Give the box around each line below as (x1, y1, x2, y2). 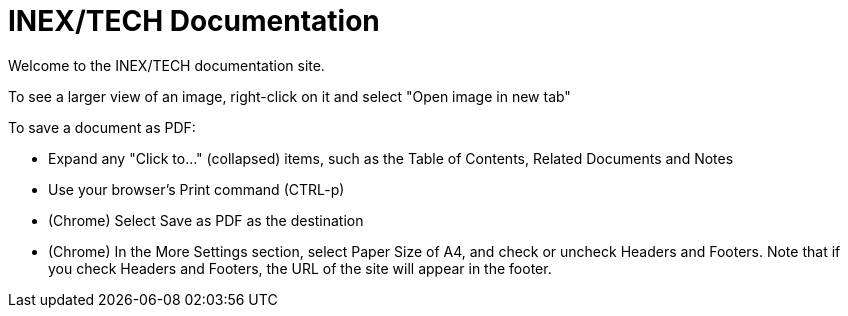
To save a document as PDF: (8, 118, 196, 136)
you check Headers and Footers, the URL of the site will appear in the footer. (48, 259, 552, 277)
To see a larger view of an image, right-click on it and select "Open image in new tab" (8, 87, 571, 105)
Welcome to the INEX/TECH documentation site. (8, 56, 325, 74)
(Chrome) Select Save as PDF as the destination (48, 211, 364, 229)
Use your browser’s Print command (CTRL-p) (48, 180, 345, 198)
